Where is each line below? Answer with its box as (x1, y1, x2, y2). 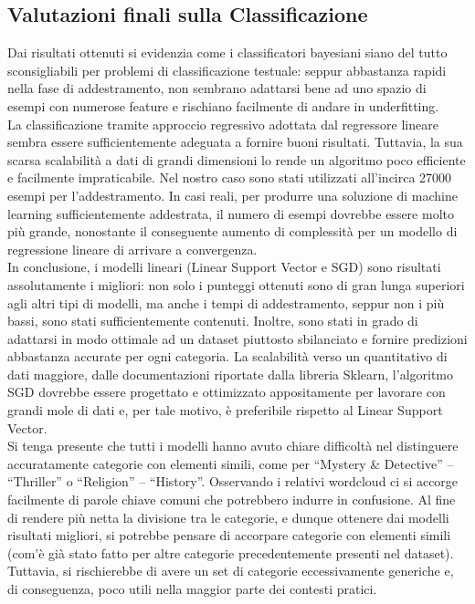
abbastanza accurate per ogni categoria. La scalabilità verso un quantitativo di (7, 347, 448, 366)
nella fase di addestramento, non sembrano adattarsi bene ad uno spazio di (7, 78, 427, 98)
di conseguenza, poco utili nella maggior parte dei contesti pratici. (7, 579, 377, 599)
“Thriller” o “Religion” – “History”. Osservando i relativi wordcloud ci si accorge (7, 472, 459, 491)
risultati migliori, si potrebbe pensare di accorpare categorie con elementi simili (7, 526, 451, 545)
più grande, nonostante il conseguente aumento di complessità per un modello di (7, 222, 458, 241)
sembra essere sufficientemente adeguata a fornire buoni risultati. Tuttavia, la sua (7, 132, 463, 151)
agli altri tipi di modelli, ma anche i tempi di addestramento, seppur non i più (7, 293, 445, 312)
